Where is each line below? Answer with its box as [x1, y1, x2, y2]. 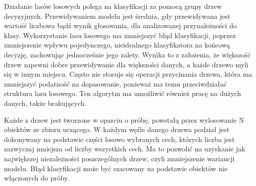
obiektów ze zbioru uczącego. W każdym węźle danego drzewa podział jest [4, 124, 230, 135]
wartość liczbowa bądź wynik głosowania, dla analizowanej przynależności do [4, 20, 237, 31]
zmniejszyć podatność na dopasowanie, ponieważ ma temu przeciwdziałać [4, 78, 227, 89]
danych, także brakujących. [4, 97, 87, 108]
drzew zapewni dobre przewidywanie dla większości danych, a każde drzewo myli [4, 59, 249, 69]
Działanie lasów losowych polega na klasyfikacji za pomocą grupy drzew [4, 1, 222, 11]
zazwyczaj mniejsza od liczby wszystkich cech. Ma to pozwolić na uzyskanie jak [4, 143, 246, 154]
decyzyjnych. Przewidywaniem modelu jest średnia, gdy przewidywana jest [4, 10, 231, 21]
